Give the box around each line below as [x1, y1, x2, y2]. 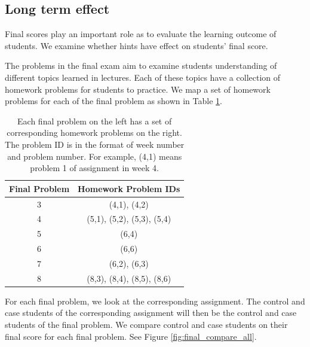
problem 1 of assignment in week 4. [30, 162, 159, 174]
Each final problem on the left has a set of [17, 114, 172, 127]
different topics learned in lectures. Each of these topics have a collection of [5, 71, 281, 83]
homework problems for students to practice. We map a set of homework [5, 83, 271, 95]
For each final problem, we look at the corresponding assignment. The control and [5, 294, 305, 307]
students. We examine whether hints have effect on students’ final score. [5, 39, 268, 51]
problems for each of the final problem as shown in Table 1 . [5, 95, 222, 107]
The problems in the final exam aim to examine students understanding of [5, 59, 277, 72]
